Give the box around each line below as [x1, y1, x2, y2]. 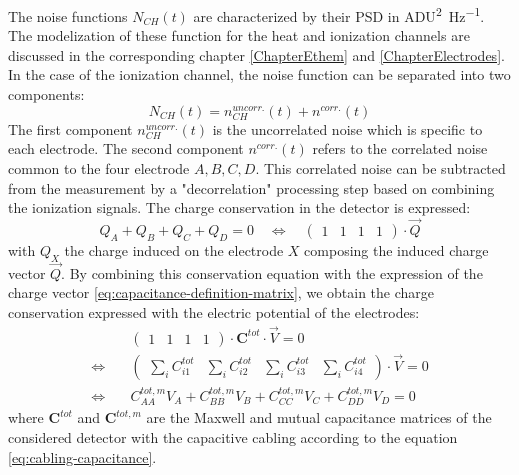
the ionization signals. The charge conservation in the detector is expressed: [8, 197, 471, 218]
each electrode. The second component [8, 138, 244, 159]
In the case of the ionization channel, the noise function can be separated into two [8, 64, 511, 85]
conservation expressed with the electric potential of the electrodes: [8, 301, 420, 322]
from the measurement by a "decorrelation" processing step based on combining [8, 177, 495, 198]
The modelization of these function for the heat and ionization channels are [8, 25, 470, 46]
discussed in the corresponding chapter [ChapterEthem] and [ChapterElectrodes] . [8, 44, 505, 65]
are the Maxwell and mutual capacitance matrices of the [146, 407, 492, 428]
